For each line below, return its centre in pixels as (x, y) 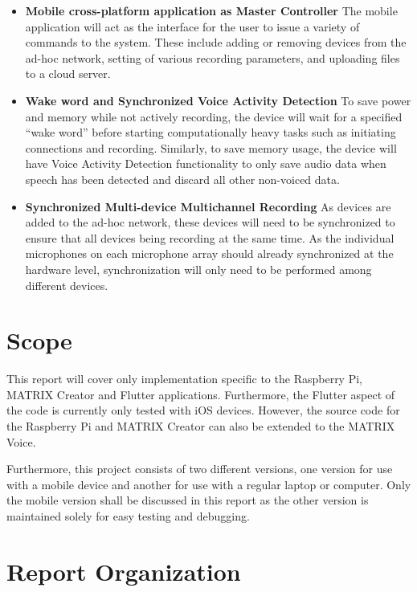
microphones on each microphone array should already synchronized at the (209, 253)
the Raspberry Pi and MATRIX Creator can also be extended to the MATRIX (201, 426)
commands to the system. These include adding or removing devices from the (216, 42)
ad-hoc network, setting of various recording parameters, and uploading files (213, 57)
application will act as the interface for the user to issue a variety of (192, 26)
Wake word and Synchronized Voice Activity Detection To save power (218, 100)
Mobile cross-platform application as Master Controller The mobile (211, 10)
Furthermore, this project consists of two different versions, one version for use (200, 469)
